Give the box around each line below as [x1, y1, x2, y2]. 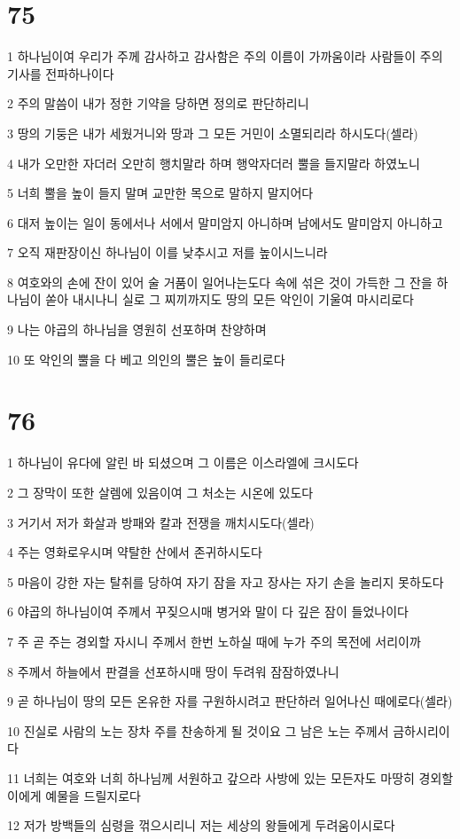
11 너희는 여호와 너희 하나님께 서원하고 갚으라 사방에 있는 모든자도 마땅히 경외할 [7, 768, 454, 787]
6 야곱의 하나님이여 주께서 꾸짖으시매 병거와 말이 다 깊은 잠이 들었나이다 [7, 602, 409, 621]
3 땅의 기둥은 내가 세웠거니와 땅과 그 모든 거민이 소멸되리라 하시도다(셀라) [7, 123, 418, 142]
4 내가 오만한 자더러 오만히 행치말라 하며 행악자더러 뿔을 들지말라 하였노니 [7, 153, 420, 172]
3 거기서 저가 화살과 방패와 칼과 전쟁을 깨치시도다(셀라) [7, 513, 315, 531]
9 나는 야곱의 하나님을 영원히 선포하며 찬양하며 [7, 320, 267, 339]
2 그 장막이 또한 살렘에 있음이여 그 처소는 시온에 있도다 [7, 482, 314, 501]
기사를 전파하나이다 [7, 64, 114, 82]
